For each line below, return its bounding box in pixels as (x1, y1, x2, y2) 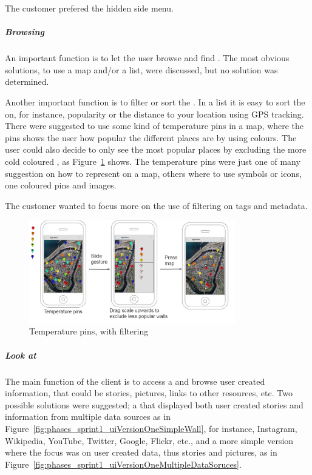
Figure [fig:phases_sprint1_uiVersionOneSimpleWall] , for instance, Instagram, (5, 422, 297, 434)
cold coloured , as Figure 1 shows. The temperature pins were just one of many (5, 154, 300, 167)
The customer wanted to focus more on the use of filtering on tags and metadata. (5, 199, 308, 211)
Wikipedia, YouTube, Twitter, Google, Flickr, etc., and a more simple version (5, 434, 294, 447)
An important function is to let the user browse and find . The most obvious (5, 51, 290, 64)
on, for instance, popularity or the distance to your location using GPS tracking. (5, 107, 304, 120)
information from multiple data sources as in (5, 410, 171, 423)
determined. (5, 75, 49, 88)
